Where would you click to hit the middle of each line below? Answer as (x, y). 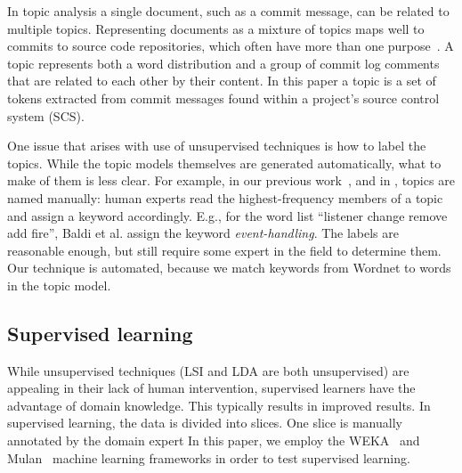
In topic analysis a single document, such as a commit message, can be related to (228, 11)
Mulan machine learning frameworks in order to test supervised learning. (209, 457)
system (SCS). (46, 115)
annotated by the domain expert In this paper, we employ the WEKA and (214, 440)
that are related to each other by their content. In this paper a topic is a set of (222, 81)
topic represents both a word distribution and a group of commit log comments (223, 63)
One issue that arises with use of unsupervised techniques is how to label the (217, 146)
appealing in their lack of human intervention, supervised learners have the (211, 388)
